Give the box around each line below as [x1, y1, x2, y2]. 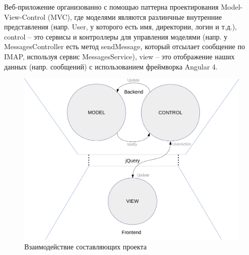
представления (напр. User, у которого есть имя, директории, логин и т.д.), [4, 21, 237, 32]
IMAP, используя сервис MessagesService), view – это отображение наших [4, 51, 235, 61]
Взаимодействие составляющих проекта [24, 241, 147, 251]
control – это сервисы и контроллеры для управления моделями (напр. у [4, 31, 228, 42]
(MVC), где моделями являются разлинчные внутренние [48, 11, 222, 22]
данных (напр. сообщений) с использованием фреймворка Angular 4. [4, 61, 218, 71]
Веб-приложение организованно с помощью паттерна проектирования [4, 2, 219, 12]
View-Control [4, 11, 46, 22]
